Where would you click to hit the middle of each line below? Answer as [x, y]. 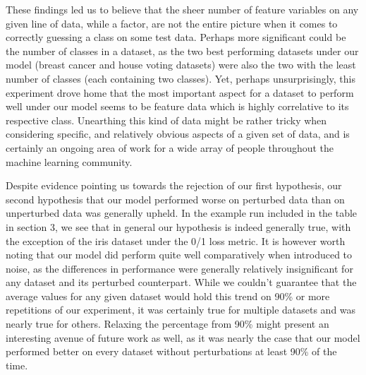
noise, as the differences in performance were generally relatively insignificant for [179, 268]
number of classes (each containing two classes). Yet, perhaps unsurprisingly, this [181, 78]
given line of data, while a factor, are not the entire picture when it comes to [172, 23]
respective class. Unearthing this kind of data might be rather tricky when [166, 120]
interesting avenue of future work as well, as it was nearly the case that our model [183, 337]
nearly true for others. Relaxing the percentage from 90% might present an [167, 324]
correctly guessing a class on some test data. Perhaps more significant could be [176, 37]
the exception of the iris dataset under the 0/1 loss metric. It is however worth [176, 240]
